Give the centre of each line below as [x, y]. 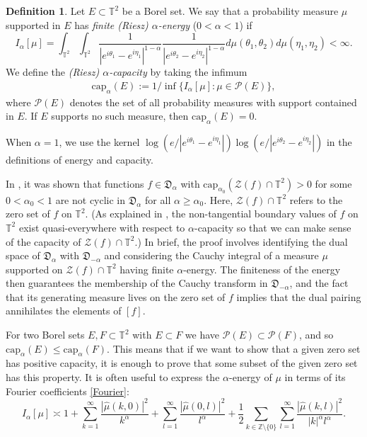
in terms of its [315, 377]
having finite [147, 269]
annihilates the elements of [64, 311]
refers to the [316, 199]
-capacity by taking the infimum [178, 72]
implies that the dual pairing [299, 296]
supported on [34, 269]
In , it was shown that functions [75, 183]
